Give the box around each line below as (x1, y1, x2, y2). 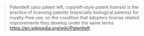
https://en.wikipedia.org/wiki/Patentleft (9, 25, 90, 31)
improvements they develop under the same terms (9, 20, 114, 26)
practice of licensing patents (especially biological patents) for (9, 9, 139, 15)
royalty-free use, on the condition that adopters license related (9, 15, 139, 20)
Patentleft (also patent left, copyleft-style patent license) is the (9, 4, 139, 10)
